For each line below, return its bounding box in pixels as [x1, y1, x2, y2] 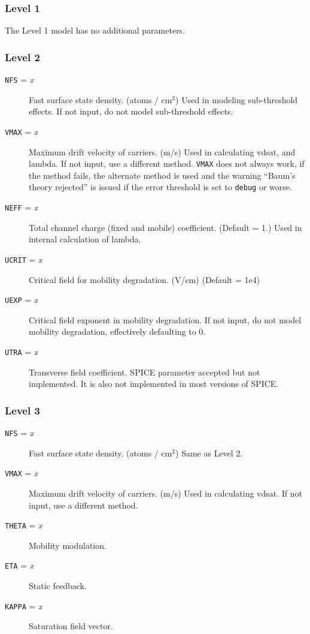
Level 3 [5, 402, 40, 417]
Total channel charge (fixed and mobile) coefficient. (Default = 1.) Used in [29, 221, 302, 233]
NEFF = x [5, 201, 38, 214]
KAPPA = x [5, 599, 42, 612]
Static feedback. [29, 579, 87, 592]
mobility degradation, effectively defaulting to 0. [29, 325, 206, 338]
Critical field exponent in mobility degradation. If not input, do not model [29, 313, 302, 326]
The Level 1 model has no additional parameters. [5, 24, 186, 37]
